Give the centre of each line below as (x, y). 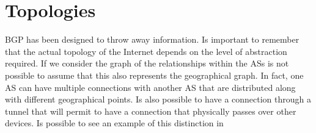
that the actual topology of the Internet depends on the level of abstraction (146, 51)
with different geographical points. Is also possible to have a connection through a (158, 99)
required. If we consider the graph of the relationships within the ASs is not (147, 63)
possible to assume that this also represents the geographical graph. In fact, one (154, 75)
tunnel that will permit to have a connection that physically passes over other (151, 111)
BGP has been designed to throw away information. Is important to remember (152, 39)
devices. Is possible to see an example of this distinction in (114, 123)
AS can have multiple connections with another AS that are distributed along (150, 87)
